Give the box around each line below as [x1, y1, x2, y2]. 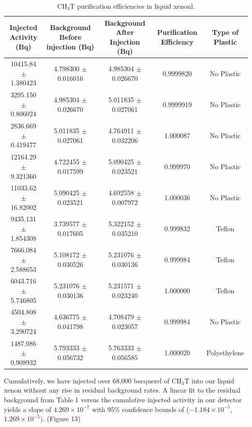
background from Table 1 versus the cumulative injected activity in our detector [4, 394, 242, 404]
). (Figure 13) [40, 413, 80, 424]
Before [59, 32, 82, 42]
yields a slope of [4, 404, 51, 414]
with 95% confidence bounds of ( [92, 404, 189, 414]
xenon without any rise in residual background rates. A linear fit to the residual [4, 385, 241, 395]
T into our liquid [184, 375, 235, 385]
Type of [212, 27, 238, 37]
